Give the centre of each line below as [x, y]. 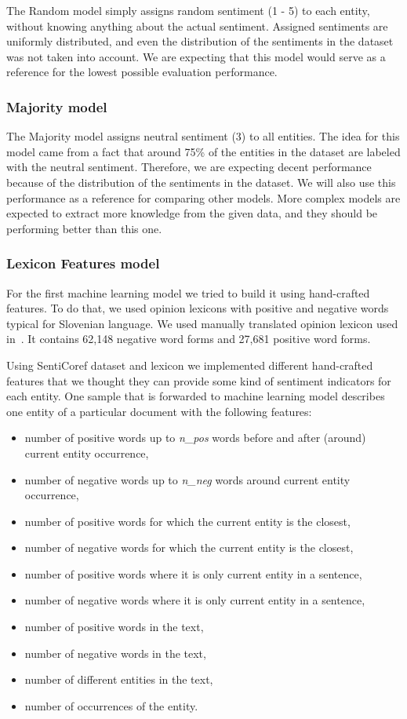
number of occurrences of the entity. [111, 705]
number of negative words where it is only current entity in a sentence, [195, 600]
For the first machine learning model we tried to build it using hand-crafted [188, 292]
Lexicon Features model [83, 263]
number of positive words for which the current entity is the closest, [187, 521]
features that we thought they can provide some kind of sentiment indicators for [199, 380]
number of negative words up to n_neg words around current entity [187, 479]
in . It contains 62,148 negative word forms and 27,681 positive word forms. [189, 339]
